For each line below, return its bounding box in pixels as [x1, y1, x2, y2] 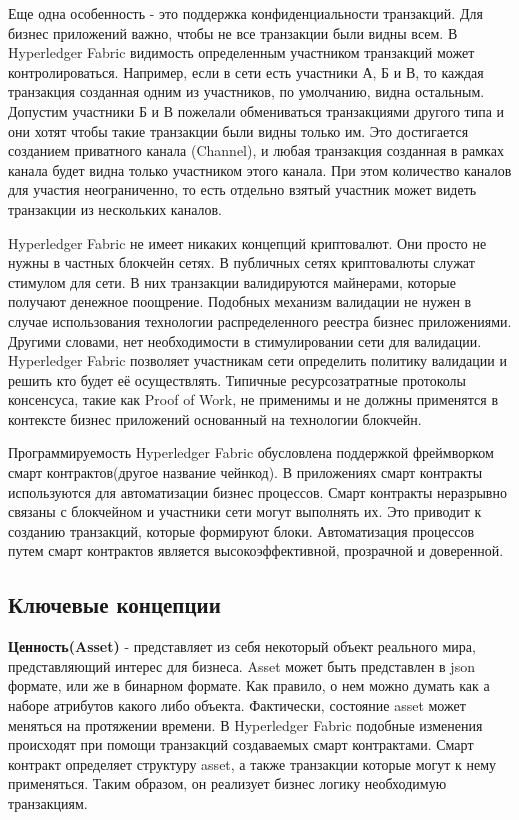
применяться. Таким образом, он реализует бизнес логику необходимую [8, 773, 447, 794]
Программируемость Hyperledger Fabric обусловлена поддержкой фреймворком [8, 442, 494, 463]
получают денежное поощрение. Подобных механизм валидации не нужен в [8, 291, 472, 312]
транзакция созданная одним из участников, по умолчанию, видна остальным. [8, 81, 485, 102]
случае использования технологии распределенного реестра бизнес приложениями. [8, 310, 512, 331]
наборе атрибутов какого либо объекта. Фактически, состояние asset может [8, 695, 466, 716]
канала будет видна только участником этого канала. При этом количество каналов [8, 159, 512, 180]
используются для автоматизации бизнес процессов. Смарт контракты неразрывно [8, 481, 507, 502]
